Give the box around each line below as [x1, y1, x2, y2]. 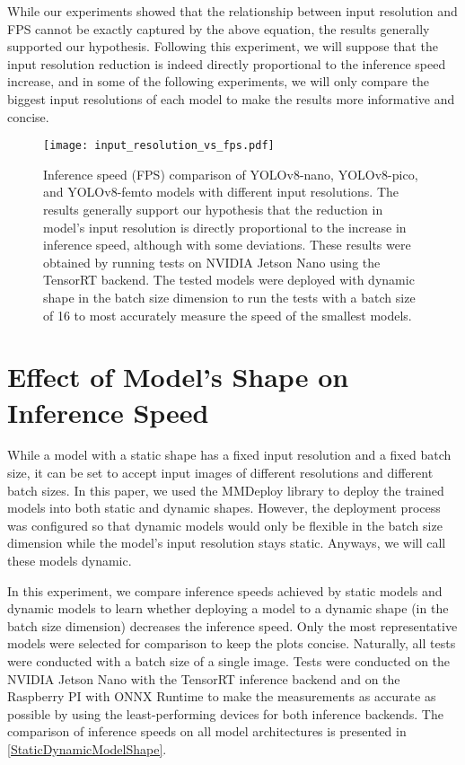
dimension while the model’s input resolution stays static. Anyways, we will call [7, 533, 446, 552]
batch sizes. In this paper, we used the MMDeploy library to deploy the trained [7, 480, 444, 499]
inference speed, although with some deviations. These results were [43, 235, 411, 254]
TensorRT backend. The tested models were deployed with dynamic [43, 270, 415, 289]
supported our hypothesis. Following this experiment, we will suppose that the [7, 37, 438, 56]
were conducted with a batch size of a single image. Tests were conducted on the [7, 652, 451, 670]
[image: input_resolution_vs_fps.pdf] [43, 139, 275, 153]
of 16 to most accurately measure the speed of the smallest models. [43, 305, 412, 324]
